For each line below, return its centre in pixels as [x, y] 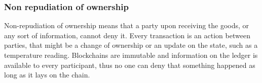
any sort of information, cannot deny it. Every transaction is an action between [127, 35]
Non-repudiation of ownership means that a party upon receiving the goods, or [127, 25]
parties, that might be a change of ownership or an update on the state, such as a [131, 45]
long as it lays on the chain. [47, 75]
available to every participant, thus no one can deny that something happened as [130, 65]
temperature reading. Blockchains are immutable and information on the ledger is [131, 55]
